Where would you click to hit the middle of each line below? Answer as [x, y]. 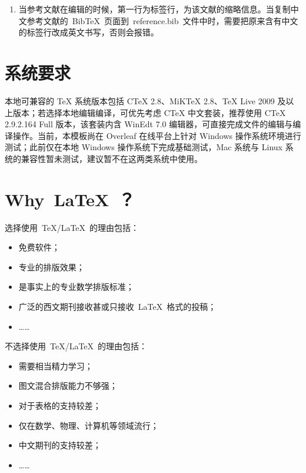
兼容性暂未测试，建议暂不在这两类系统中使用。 [112, 158]
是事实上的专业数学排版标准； [76, 287]
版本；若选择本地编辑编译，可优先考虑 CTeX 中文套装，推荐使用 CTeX [149, 112]
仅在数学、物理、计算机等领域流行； [89, 425]
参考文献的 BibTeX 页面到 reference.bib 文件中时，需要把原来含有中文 [162, 20]
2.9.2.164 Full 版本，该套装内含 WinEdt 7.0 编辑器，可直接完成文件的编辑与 [149, 124]
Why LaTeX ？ [70, 199]
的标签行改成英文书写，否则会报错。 [89, 32]
